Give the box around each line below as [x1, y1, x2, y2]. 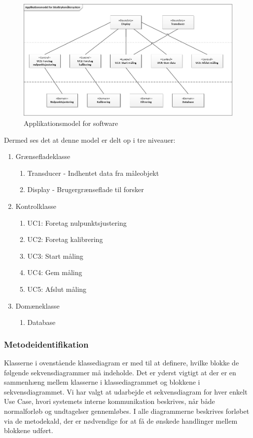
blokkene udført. [4, 425, 53, 436]
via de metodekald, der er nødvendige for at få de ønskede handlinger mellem [4, 415, 238, 426]
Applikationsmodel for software [24, 118, 118, 128]
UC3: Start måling [27, 250, 83, 261]
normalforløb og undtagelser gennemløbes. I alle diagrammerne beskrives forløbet [4, 405, 250, 416]
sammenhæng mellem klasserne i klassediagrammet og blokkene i [4, 377, 200, 387]
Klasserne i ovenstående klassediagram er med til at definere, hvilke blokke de [4, 357, 239, 367]
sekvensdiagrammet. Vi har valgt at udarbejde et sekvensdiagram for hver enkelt [4, 386, 248, 397]
